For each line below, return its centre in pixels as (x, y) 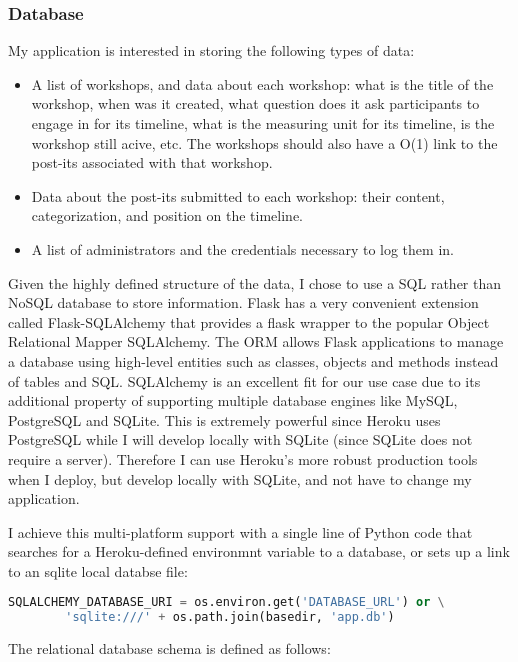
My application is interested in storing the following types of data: (211, 50)
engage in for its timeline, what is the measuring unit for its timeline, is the (263, 123)
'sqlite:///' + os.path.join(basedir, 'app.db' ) (230, 617)
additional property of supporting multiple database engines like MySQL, (233, 400)
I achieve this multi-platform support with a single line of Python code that (240, 531)
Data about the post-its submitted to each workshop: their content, (238, 195)
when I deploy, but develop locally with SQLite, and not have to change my (240, 478)
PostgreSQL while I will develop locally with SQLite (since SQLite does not (240, 439)
